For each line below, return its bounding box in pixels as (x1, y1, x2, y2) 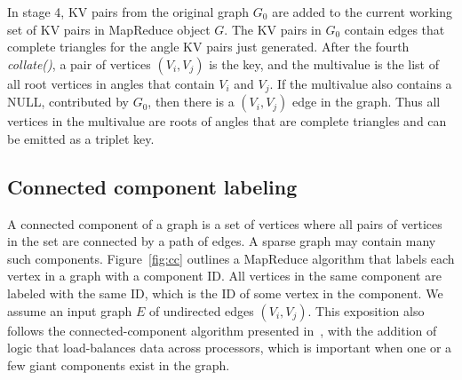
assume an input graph (7, 301, 132, 320)
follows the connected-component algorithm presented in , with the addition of (7, 321, 437, 339)
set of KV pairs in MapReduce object (7, 20, 211, 38)
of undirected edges (148, 301, 254, 320)
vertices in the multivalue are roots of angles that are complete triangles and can (7, 112, 447, 131)
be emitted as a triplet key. (7, 129, 155, 147)
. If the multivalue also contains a (269, 74, 452, 92)
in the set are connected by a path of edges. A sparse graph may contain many (7, 232, 436, 250)
